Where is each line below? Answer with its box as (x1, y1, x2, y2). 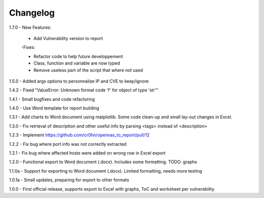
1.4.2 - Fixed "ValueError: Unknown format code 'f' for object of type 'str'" (9, 87, 158, 93)
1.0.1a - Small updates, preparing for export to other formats (9, 177, 130, 183)
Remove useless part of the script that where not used (33, 67, 143, 73)
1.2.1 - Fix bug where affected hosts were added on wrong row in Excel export (9, 150, 166, 156)
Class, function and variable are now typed (33, 60, 120, 66)
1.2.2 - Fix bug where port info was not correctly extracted (9, 141, 127, 147)
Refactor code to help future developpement (33, 53, 123, 59)
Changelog (9, 7, 55, 18)
